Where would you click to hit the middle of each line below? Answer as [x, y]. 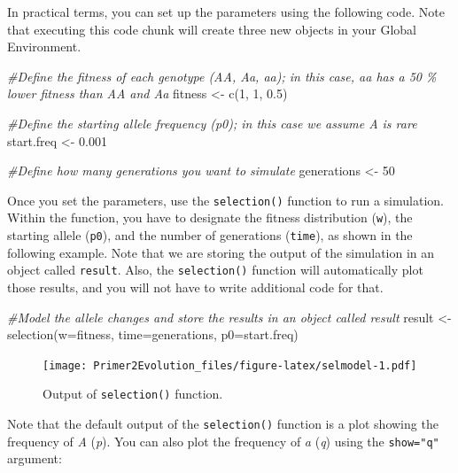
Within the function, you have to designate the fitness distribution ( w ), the [210, 217]
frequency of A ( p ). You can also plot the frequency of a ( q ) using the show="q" [223, 441]
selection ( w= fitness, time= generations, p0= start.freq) [153, 334]
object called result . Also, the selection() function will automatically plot [215, 270]
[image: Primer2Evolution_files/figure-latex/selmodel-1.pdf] [230, 365]
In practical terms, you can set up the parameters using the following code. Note [226, 12]
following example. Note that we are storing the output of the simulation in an [221, 252]
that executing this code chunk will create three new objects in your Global [212, 29]
